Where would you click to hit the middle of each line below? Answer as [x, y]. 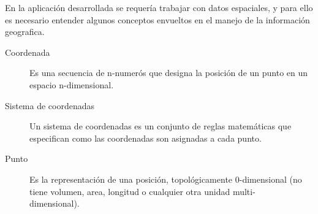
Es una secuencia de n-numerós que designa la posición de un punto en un [169, 73]
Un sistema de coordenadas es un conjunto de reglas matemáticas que [161, 126]
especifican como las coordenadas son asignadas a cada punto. [146, 138]
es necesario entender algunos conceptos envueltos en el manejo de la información [157, 19]
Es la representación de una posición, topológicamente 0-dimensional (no [166, 179]
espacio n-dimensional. [72, 84]
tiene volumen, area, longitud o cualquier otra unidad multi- [142, 191]
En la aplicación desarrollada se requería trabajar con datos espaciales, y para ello [159, 7]
